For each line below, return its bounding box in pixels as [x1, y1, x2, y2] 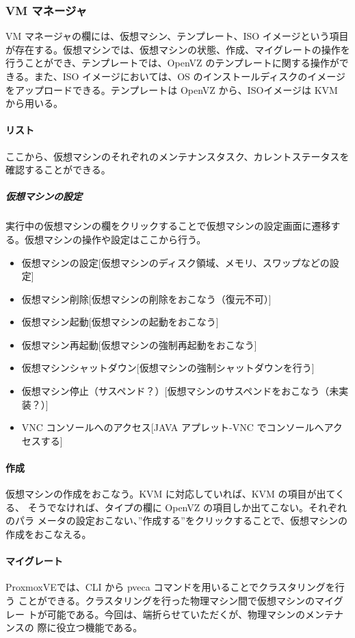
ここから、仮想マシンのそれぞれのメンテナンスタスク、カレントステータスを [5, 149, 350, 163]
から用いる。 [5, 96, 63, 110]
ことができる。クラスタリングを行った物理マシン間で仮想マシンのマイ [18, 593, 334, 608]
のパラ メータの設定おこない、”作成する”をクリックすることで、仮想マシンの [5, 513, 347, 528]
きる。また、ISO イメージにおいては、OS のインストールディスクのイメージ [5, 69, 345, 83]
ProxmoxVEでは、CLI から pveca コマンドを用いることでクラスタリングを [5, 580, 335, 594]
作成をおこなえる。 [5, 527, 92, 541]
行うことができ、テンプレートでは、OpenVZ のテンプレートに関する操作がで [5, 56, 349, 70]
